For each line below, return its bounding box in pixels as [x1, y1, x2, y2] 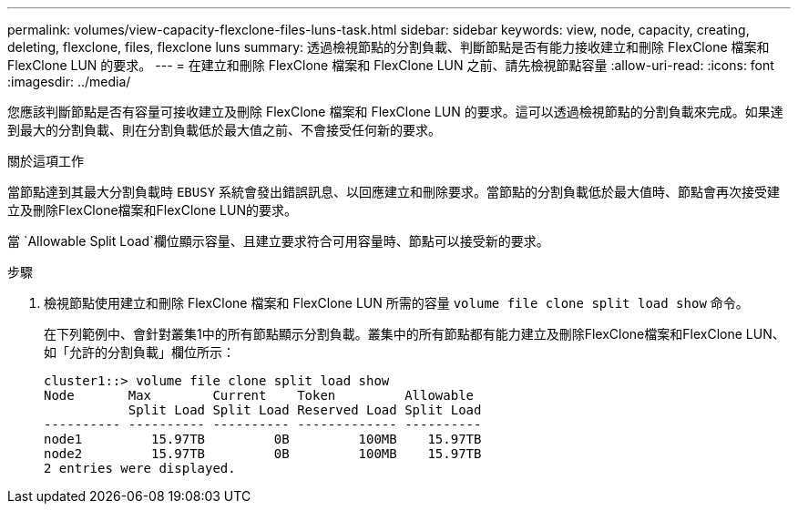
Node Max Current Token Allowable [44, 388, 475, 403]
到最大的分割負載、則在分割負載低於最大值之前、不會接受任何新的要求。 [7, 122, 441, 138]
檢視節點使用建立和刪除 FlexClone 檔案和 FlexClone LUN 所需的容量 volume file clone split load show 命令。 [44, 295, 749, 311]
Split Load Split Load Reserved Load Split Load [128, 403, 482, 417]
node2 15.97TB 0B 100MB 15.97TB [44, 446, 482, 461]
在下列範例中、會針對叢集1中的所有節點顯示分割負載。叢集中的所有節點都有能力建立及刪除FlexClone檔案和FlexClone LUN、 [44, 326, 785, 342]
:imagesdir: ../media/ [7, 74, 131, 89]
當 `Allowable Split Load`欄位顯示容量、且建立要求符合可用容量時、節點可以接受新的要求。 [7, 233, 549, 249]
